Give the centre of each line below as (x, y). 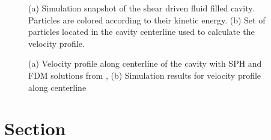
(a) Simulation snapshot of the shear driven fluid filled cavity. (142, 8)
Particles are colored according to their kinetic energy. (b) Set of (147, 20)
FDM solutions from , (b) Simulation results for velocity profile (145, 75)
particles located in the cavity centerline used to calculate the (142, 32)
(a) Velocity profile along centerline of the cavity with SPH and (145, 63)
